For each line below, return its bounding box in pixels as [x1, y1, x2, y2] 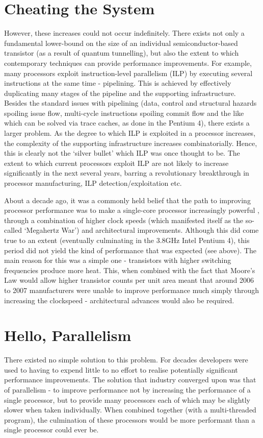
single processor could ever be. [4, 424, 99, 435]
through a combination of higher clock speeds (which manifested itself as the [4, 214, 244, 225]
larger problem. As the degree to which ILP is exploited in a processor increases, [4, 128, 256, 138]
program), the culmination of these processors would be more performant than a [4, 414, 255, 425]
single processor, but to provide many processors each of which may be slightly [4, 394, 250, 405]
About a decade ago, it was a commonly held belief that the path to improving [4, 194, 251, 205]
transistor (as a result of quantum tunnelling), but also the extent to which [4, 47, 239, 58]
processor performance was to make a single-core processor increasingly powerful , [4, 205, 259, 215]
